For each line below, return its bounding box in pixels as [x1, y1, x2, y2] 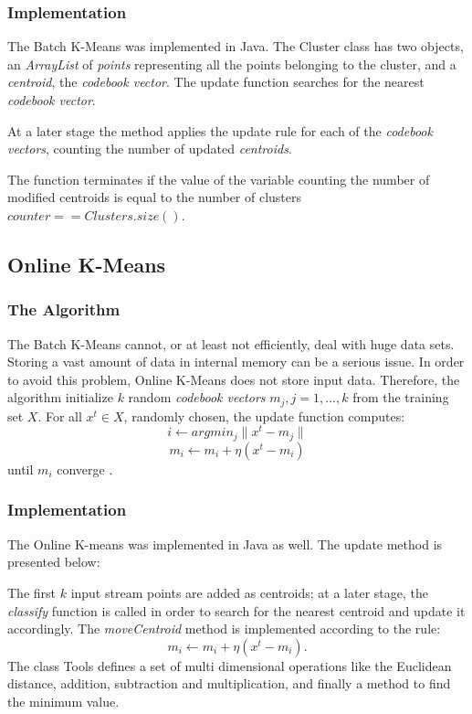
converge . [57, 459, 113, 478]
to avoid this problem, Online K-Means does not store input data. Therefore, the [7, 369, 460, 389]
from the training [352, 388, 449, 407]
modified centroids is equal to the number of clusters [7, 187, 302, 207]
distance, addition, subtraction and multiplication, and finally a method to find [7, 674, 451, 693]
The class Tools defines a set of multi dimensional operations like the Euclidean [7, 655, 452, 675]
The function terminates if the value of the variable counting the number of [7, 169, 430, 188]
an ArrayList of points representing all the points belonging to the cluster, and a [7, 54, 456, 73]
